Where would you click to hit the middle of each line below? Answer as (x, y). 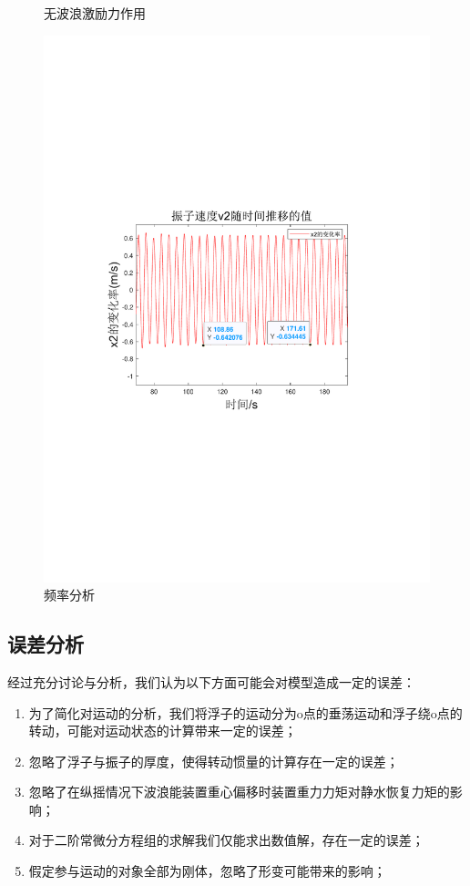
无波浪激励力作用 (95, 13)
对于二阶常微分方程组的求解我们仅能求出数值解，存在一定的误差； (226, 840)
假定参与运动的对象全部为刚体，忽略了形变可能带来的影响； (207, 871)
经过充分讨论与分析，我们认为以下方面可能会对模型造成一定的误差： (211, 681)
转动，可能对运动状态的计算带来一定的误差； (163, 731)
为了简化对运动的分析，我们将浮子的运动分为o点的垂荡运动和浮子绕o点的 (245, 712)
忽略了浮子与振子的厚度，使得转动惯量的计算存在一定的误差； (214, 761)
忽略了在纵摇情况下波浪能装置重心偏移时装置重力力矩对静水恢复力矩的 (239, 792)
